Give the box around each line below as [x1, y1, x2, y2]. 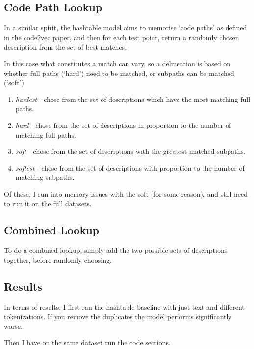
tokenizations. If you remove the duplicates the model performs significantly [4, 311, 232, 322]
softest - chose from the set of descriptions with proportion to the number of [15, 162, 245, 173]
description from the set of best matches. [4, 42, 127, 52]
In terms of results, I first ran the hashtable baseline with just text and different [4, 301, 245, 312]
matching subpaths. [15, 172, 75, 182]
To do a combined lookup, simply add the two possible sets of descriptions [4, 245, 228, 255]
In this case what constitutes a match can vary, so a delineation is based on [4, 58, 231, 68]
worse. [4, 321, 23, 331]
